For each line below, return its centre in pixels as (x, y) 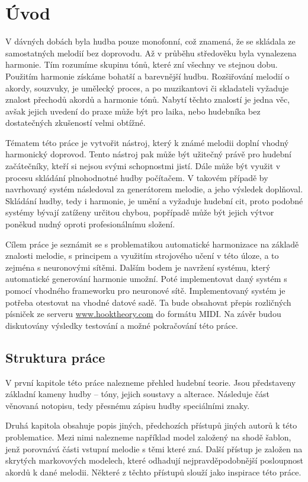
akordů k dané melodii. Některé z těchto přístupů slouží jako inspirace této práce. (153, 472)
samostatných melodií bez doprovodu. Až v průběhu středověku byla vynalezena (151, 53)
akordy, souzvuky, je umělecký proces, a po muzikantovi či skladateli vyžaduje (147, 88)
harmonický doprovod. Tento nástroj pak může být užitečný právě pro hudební (148, 154)
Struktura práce (55, 357)
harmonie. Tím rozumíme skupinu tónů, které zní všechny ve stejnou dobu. (142, 64)
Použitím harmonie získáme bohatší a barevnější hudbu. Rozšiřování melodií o (147, 76)
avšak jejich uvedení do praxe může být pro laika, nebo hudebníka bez (133, 111)
